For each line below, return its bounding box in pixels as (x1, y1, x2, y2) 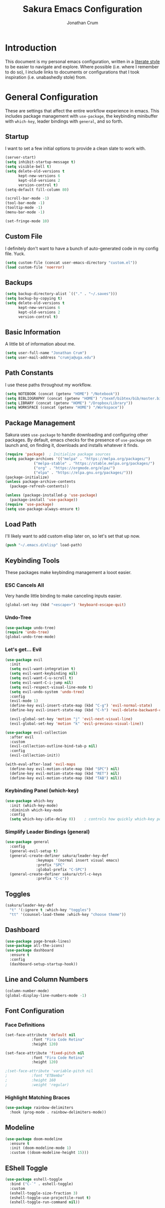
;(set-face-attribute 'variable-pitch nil (5, 1069, 93, 1074)
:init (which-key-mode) (9, 803, 58, 808)
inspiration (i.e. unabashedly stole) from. (5, 74, 87, 80)
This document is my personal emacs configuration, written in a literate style (5, 58, 160, 65)
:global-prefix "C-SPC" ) (36, 867, 87, 872)
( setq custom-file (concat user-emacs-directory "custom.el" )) (5, 260, 137, 265)
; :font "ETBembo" (5, 1073, 65, 1078)
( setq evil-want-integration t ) (9, 667, 76, 671)
